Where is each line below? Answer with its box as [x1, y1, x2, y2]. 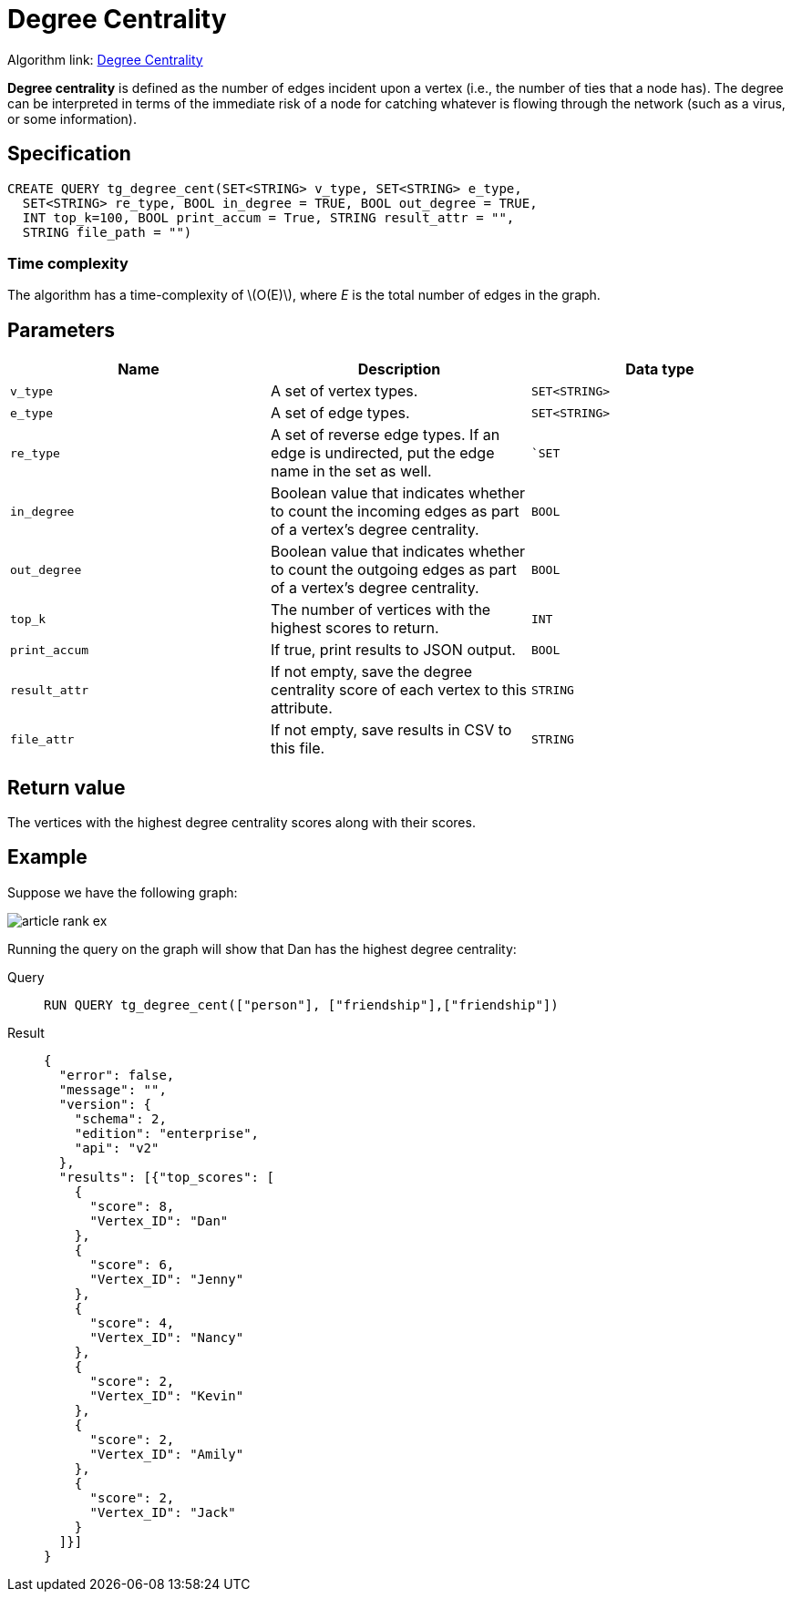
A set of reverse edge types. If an [270, 425, 500, 445]
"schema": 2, [74, 1111, 167, 1126]
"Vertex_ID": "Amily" [89, 1446, 244, 1461]
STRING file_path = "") [22, 224, 192, 240]
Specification [7, 142, 131, 166]
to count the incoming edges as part [270, 502, 519, 521]
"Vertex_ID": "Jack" [89, 1504, 236, 1520]
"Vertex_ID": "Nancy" [89, 1329, 244, 1345]
